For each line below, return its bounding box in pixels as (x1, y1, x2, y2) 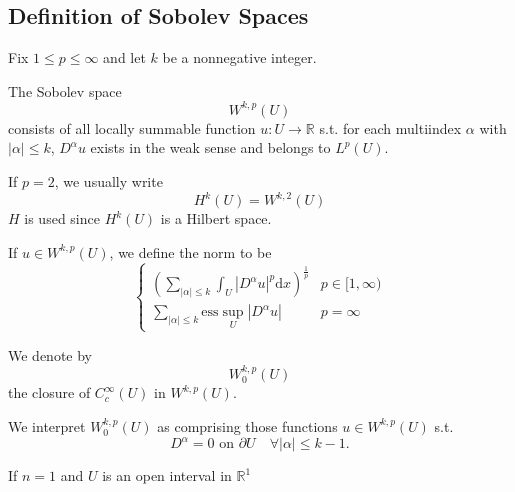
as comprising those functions (157, 415, 338, 436)
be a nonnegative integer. (162, 47, 317, 68)
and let (103, 47, 146, 68)
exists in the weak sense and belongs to (90, 137, 331, 158)
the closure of (8, 382, 91, 403)
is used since (24, 208, 100, 229)
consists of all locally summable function (8, 117, 256, 138)
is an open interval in (102, 465, 232, 486)
